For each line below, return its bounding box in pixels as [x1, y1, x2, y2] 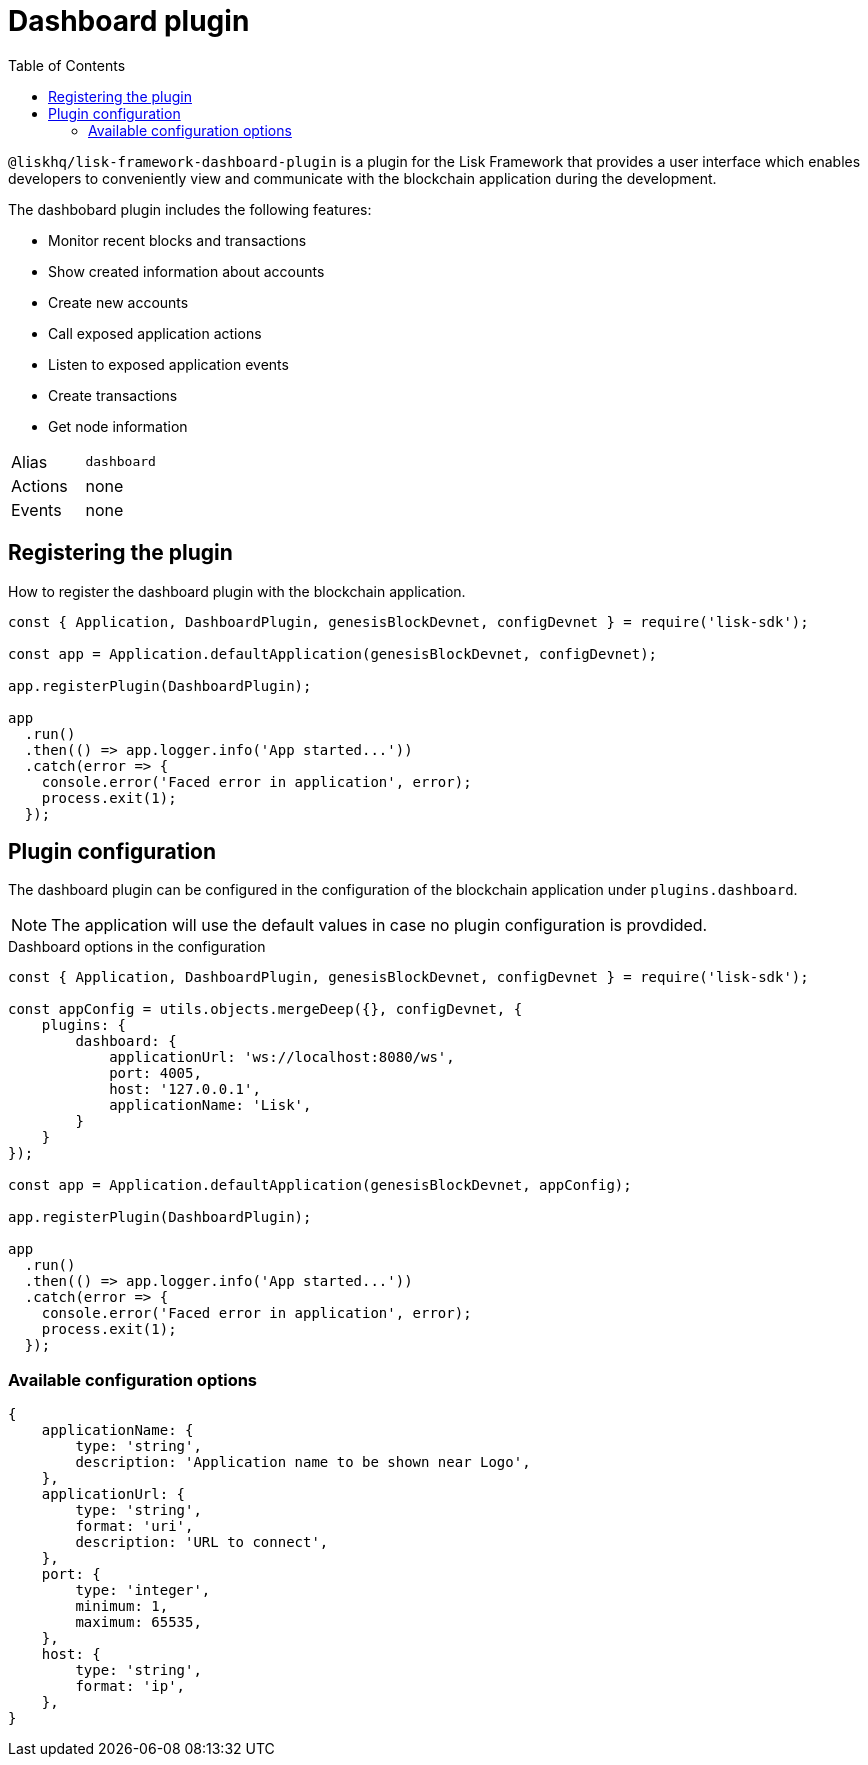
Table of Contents [8, 56, 126, 74]
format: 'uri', [75, 1518, 194, 1535]
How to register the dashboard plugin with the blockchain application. [8, 582, 466, 600]
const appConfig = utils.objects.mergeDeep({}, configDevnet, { [8, 1001, 523, 1018]
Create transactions [48, 386, 178, 404]
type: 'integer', [75, 1582, 211, 1599]
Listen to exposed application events [48, 355, 289, 373]
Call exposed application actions [48, 324, 262, 342]
